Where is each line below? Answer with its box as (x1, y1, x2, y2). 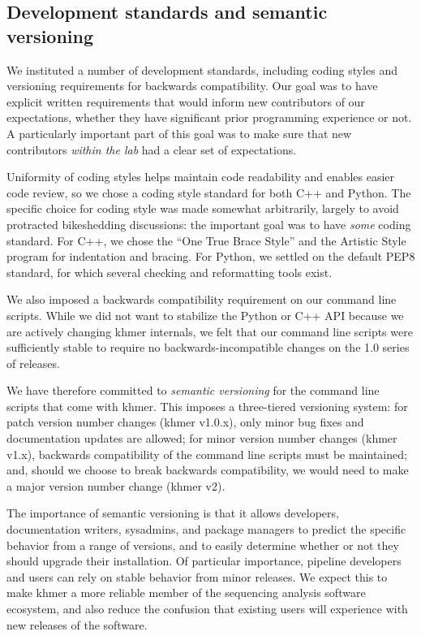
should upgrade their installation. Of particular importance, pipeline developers (6, 552, 402, 569)
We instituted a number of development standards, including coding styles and (6, 61, 397, 78)
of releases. (6, 354, 60, 371)
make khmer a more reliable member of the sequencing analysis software (6, 584, 366, 601)
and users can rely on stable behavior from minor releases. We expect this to (6, 568, 388, 585)
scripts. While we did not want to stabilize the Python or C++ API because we (6, 306, 404, 323)
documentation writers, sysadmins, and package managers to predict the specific (6, 521, 406, 538)
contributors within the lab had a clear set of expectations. (6, 141, 297, 158)
